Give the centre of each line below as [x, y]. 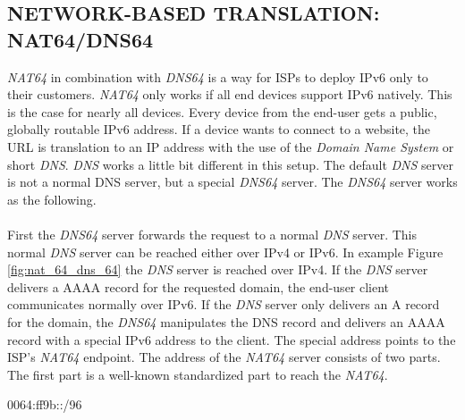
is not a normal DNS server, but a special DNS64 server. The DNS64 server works [232, 182]
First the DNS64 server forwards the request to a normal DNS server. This [212, 234]
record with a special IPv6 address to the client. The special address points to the [232, 339]
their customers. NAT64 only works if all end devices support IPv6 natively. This [230, 94]
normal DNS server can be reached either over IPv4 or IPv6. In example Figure [225, 252]
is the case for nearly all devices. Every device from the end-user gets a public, [222, 111]
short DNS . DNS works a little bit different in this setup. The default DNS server [230, 164]
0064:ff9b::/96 [45, 404]
